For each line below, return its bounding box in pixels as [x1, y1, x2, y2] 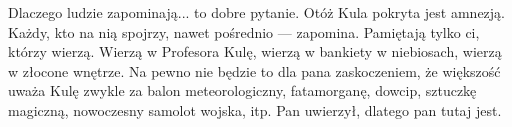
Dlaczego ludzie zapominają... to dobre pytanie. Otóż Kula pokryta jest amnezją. [8, 2, 505, 22]
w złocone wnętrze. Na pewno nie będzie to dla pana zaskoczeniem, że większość [8, 60, 501, 81]
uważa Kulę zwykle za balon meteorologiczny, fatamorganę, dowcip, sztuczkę [8, 80, 477, 101]
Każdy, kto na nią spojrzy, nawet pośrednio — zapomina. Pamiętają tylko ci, [8, 21, 480, 42]
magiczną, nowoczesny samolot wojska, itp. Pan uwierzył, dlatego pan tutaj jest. [8, 99, 502, 120]
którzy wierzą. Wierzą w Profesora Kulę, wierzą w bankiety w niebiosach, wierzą [8, 41, 502, 62]
